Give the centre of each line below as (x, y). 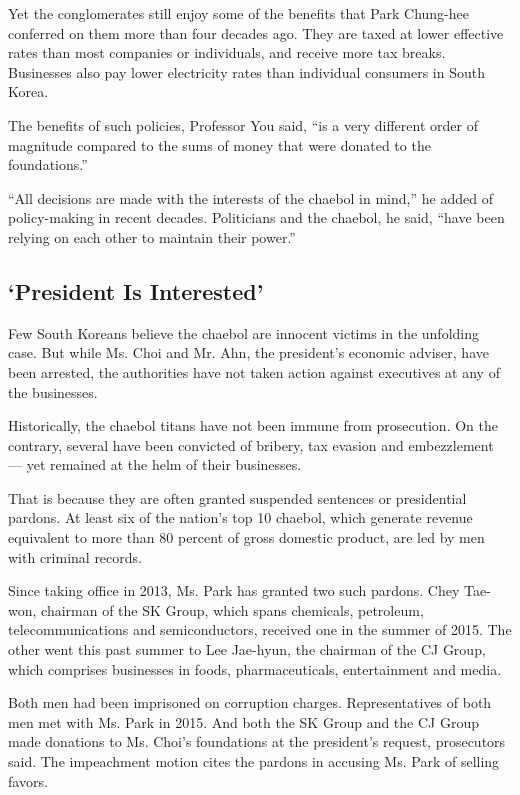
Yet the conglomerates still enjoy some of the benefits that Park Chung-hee (238, 13)
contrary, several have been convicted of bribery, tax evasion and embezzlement (251, 444)
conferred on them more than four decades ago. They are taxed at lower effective (256, 32)
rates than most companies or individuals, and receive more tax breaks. (227, 52)
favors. (28, 780)
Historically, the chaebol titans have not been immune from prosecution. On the (253, 425)
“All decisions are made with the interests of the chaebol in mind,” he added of (250, 197)
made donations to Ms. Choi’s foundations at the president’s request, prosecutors (257, 741)
